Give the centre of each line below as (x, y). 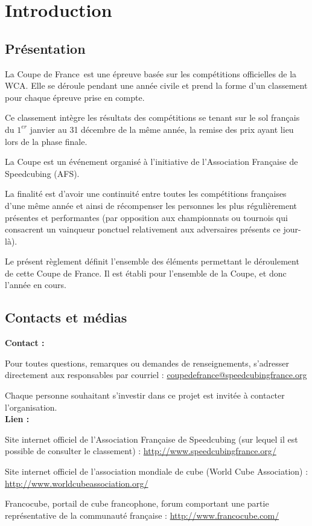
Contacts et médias (66, 317)
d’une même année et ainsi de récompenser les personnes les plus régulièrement (151, 205)
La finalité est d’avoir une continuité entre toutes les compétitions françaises (146, 194)
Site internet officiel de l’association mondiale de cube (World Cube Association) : (157, 471)
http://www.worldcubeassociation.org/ (77, 483)
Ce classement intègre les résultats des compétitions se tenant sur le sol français (152, 117)
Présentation (45, 48)
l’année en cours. (36, 285)
